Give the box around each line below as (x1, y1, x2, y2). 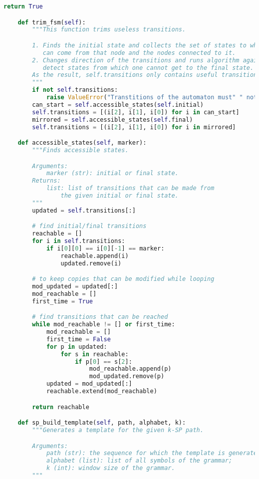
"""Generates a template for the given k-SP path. (32, 427, 204, 434)
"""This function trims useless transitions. (32, 26, 186, 33)
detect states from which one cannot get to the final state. (42, 64, 254, 71)
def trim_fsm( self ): (17, 18, 86, 26)
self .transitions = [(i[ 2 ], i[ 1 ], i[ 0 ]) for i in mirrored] (32, 123, 236, 131)
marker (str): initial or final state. (46, 170, 179, 177)
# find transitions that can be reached (32, 313, 168, 321)
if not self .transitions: (32, 86, 118, 94)
